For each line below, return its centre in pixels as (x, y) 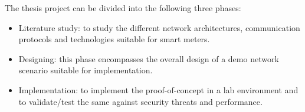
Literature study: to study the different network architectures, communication (159, 27)
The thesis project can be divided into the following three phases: (123, 8)
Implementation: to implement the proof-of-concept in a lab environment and (158, 89)
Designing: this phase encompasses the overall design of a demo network (149, 58)
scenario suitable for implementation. (86, 70)
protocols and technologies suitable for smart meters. (114, 39)
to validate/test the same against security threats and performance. (140, 101)
